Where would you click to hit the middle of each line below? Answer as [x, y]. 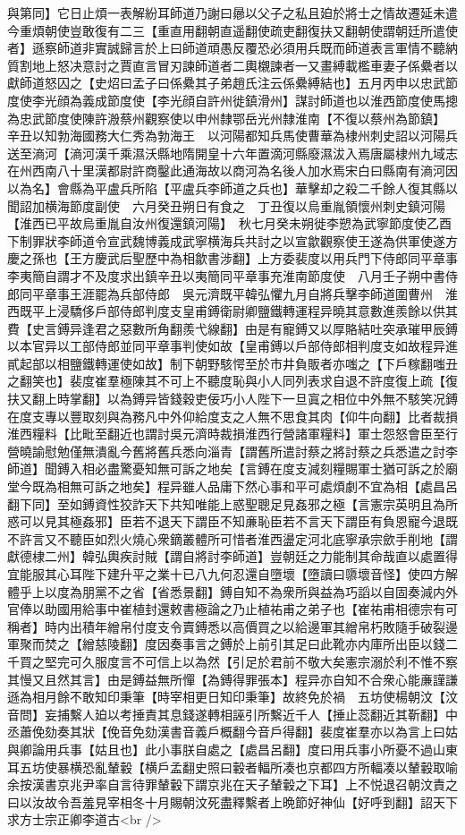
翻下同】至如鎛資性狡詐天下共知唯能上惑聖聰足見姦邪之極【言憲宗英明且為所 [232, 503]
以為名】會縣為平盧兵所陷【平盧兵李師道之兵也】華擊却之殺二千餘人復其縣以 [232, 187]
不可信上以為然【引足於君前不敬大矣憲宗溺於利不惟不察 [295, 661]
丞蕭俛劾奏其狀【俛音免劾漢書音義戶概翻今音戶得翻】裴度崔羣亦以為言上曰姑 [232, 732]
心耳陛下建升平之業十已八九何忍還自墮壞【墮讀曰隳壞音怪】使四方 [251, 574]
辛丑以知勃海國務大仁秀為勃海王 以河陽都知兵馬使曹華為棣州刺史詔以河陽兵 [232, 136]
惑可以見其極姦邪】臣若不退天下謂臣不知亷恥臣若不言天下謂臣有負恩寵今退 [226, 521]
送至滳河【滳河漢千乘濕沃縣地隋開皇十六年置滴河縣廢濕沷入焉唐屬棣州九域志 [232, 153]
